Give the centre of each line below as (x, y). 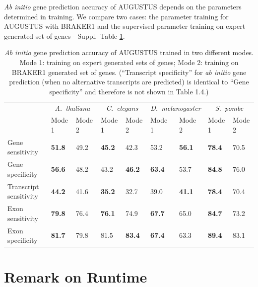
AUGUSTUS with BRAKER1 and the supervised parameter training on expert (125, 26)
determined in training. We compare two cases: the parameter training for (116, 16)
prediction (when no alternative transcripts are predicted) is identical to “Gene (129, 82)
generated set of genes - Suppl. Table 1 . (64, 36)
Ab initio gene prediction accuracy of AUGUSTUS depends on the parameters (123, 6)
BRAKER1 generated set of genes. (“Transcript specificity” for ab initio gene (129, 72)
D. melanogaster (176, 108)
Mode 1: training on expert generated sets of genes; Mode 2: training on (129, 62)
